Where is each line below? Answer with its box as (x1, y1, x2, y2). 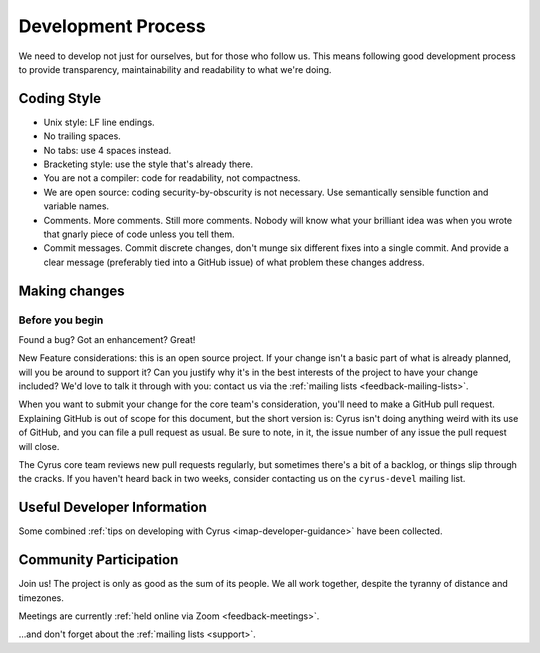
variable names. (43, 200, 110, 212)
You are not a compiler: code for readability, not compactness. (43, 172, 301, 184)
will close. (18, 440, 60, 452)
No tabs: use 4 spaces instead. (43, 144, 172, 156)
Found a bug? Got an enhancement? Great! (18, 333, 196, 345)
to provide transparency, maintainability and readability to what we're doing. (18, 63, 332, 75)
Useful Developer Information (18, 499, 207, 516)
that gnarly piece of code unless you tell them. (43, 228, 235, 240)
